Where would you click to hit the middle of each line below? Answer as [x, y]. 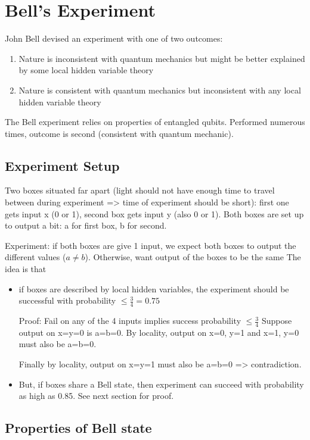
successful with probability [67, 300]
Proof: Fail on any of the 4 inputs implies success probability [130, 321]
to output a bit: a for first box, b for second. [86, 225]
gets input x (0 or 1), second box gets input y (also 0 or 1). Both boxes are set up [154, 213]
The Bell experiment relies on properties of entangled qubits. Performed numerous [155, 122]
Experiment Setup [62, 165]
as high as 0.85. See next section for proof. [96, 396]
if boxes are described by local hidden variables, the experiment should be [154, 288]
